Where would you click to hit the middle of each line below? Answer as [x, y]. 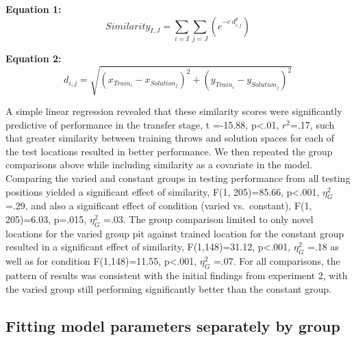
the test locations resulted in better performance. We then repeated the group [169, 151]
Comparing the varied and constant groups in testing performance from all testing [178, 178]
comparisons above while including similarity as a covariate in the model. [159, 165]
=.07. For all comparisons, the [277, 261]
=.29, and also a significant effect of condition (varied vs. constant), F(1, [159, 206]
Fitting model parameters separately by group [173, 325]
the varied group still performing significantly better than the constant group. [169, 288]
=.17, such [313, 124]
